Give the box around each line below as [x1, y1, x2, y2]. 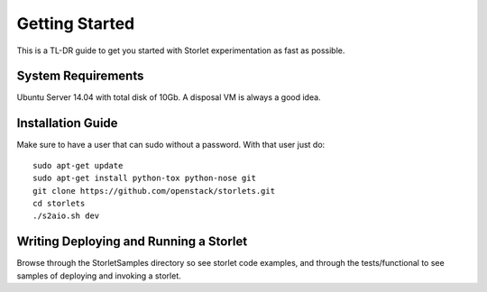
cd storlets [32, 198, 86, 208]
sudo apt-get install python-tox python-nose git [32, 173, 257, 184]
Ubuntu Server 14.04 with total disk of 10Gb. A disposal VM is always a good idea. [16, 92, 321, 103]
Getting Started [16, 14, 135, 33]
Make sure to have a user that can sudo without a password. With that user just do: [16, 140, 326, 151]
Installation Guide [16, 115, 118, 131]
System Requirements [16, 68, 144, 84]
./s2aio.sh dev [32, 211, 100, 221]
